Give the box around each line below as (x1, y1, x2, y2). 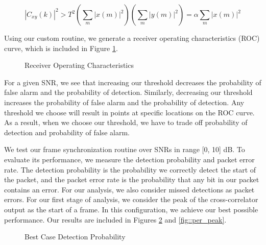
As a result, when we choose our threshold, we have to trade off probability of (4, 117, 248, 128)
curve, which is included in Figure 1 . (4, 42, 118, 53)
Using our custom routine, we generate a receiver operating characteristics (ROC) (4, 33, 260, 43)
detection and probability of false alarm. (4, 127, 130, 137)
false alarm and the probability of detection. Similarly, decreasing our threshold (4, 87, 253, 97)
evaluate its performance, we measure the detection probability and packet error (4, 154, 255, 164)
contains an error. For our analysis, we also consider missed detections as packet (4, 184, 255, 194)
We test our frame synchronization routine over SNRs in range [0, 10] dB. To (4, 144, 245, 155)
